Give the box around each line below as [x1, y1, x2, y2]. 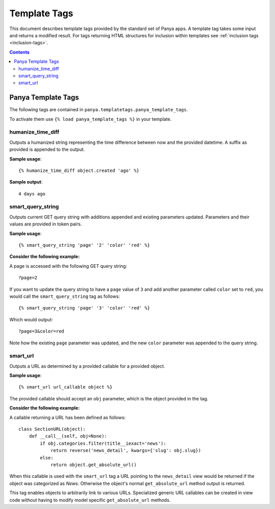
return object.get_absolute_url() [50, 462, 137, 468]
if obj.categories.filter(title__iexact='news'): [40, 440, 167, 446]
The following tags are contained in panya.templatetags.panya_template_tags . [9, 107, 188, 113]
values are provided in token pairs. [9, 221, 82, 227]
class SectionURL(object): [18, 426, 86, 432]
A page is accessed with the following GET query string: [9, 263, 127, 269]
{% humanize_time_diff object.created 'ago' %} [18, 167, 140, 173]
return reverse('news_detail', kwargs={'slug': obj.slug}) [50, 448, 201, 453]
